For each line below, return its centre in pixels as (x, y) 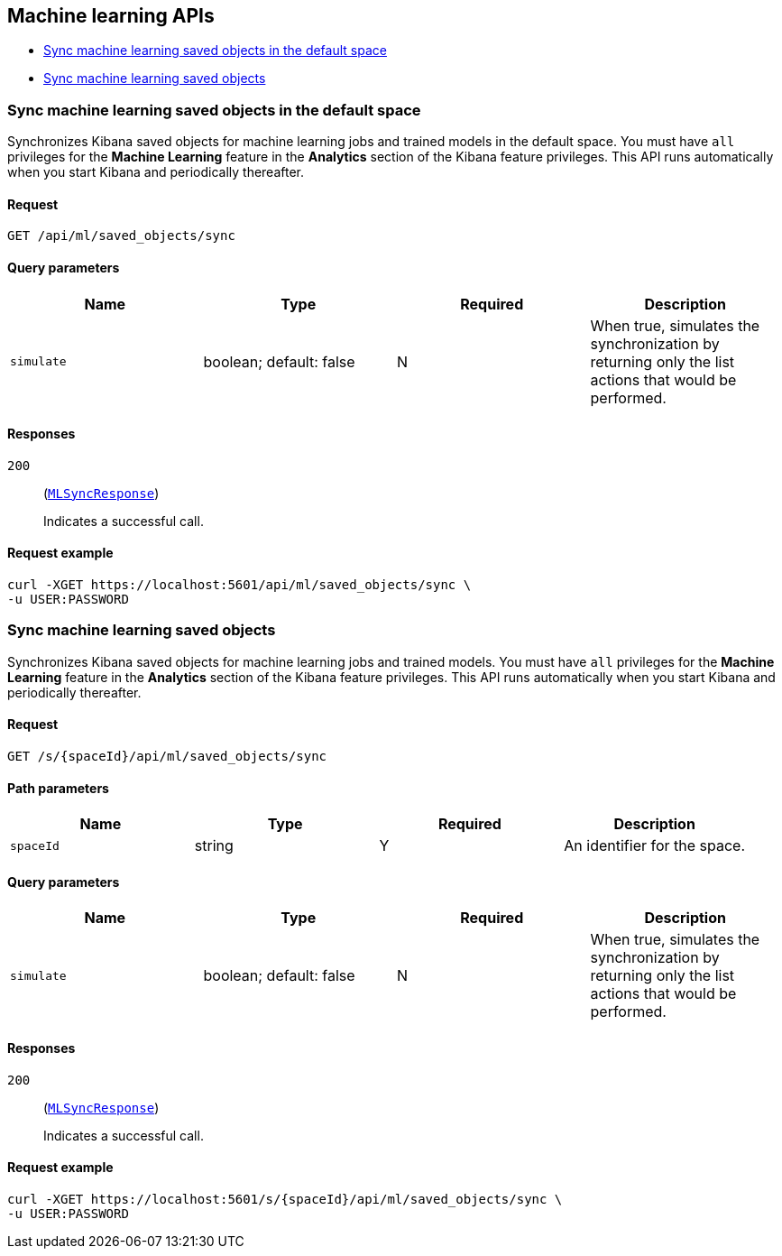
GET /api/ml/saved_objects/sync (121, 236)
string (214, 846)
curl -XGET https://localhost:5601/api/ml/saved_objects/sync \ (239, 585)
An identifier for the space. (655, 846)
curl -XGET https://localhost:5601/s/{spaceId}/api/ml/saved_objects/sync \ (285, 1199)
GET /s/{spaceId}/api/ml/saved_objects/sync (167, 757)
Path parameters (58, 788)
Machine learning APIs (111, 16)
